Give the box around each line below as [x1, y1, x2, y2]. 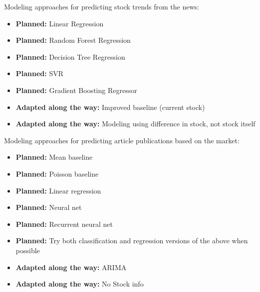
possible [15, 245, 40, 255]
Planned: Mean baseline [15, 152, 93, 162]
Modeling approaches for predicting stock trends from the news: [4, 1, 199, 11]
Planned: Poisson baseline [15, 168, 99, 179]
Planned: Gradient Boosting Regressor [15, 85, 137, 95]
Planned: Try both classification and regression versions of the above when [15, 235, 248, 246]
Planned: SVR [15, 68, 64, 79]
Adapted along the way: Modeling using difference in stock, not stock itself [15, 118, 256, 129]
